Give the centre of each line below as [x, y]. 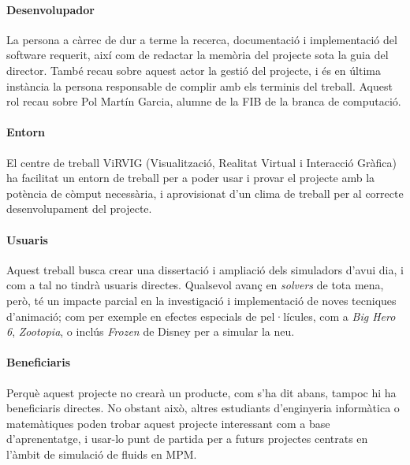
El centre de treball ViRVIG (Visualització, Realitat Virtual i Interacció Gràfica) [201, 162]
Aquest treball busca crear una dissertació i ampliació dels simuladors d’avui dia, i [205, 269]
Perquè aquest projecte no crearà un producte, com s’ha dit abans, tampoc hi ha [201, 392]
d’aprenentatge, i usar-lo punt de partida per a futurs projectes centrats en [187, 439]
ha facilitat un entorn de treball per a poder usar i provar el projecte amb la [191, 178]
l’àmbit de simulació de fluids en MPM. [102, 454]
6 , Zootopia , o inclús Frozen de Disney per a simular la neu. [151, 331]
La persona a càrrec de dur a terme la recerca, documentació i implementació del [202, 39]
